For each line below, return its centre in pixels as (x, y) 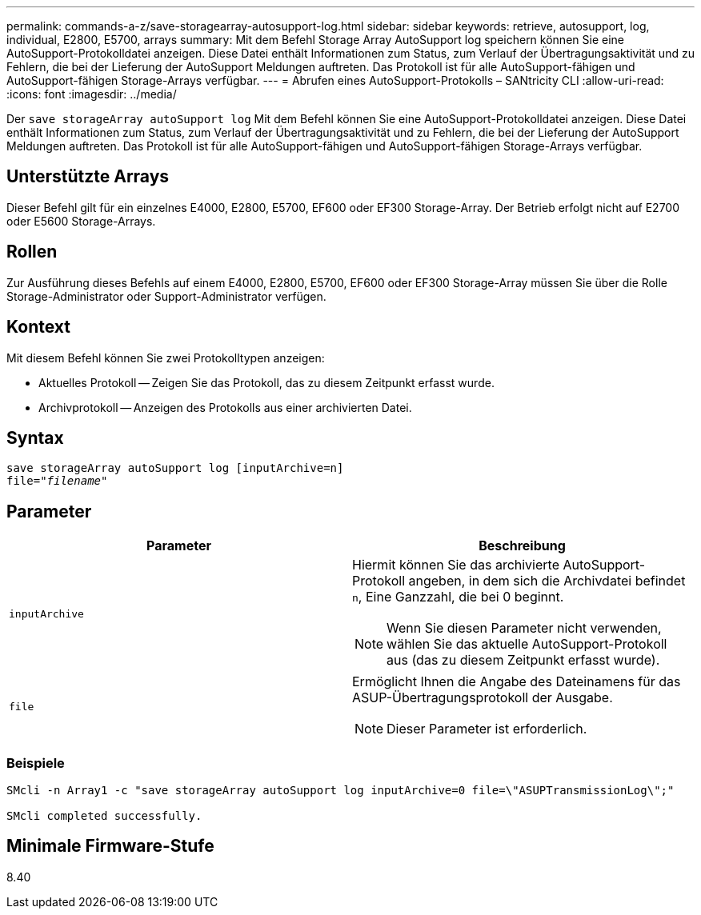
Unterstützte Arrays (88, 177)
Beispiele (36, 763)
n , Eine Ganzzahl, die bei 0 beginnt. (458, 597)
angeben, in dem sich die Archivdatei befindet (547, 581)
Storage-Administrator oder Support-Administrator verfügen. (166, 296)
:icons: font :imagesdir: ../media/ (92, 94)
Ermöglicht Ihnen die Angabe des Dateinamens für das (517, 682)
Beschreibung (522, 546)
